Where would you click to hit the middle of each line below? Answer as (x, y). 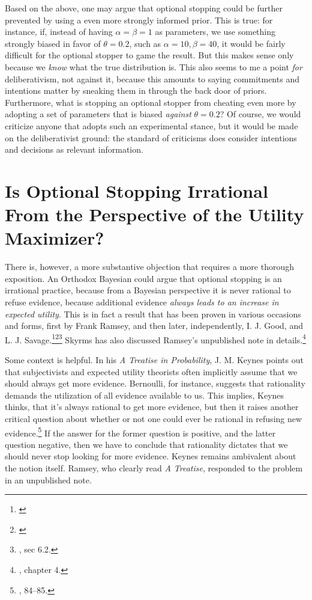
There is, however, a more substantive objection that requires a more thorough (150, 267)
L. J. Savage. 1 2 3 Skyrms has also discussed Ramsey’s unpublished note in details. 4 (155, 338)
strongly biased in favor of (53, 43)
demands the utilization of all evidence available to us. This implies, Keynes (145, 395)
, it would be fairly (251, 43)
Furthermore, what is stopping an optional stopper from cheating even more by (151, 102)
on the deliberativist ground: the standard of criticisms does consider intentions (151, 137)
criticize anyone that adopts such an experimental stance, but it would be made (151, 125)
